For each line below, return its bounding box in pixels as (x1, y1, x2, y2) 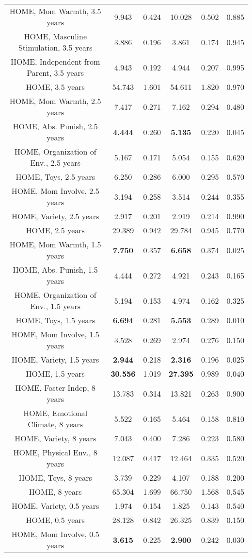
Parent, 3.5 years (27, 67, 84, 78)
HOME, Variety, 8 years (15, 433, 96, 444)
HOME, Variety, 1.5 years (12, 354, 99, 365)
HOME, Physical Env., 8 (13, 447, 97, 458)
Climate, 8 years (28, 418, 83, 430)
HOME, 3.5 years (26, 81, 85, 92)
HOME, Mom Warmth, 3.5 (9, 5, 101, 17)
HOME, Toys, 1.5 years (16, 314, 95, 326)
